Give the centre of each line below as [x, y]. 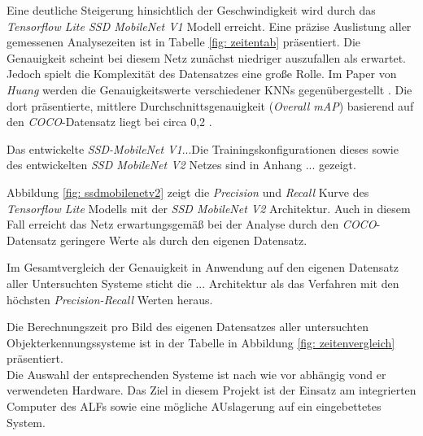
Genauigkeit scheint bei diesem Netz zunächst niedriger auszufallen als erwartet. [206, 57]
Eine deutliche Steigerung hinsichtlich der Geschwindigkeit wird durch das [191, 10]
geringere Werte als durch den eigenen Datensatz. [183, 240]
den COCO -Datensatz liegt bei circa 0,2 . [109, 122]
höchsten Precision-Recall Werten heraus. [110, 299]
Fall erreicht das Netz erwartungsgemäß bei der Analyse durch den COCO [192, 224]
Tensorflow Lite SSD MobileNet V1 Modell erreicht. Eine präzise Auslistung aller [209, 26]
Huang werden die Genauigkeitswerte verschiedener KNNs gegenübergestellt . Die [209, 89]
